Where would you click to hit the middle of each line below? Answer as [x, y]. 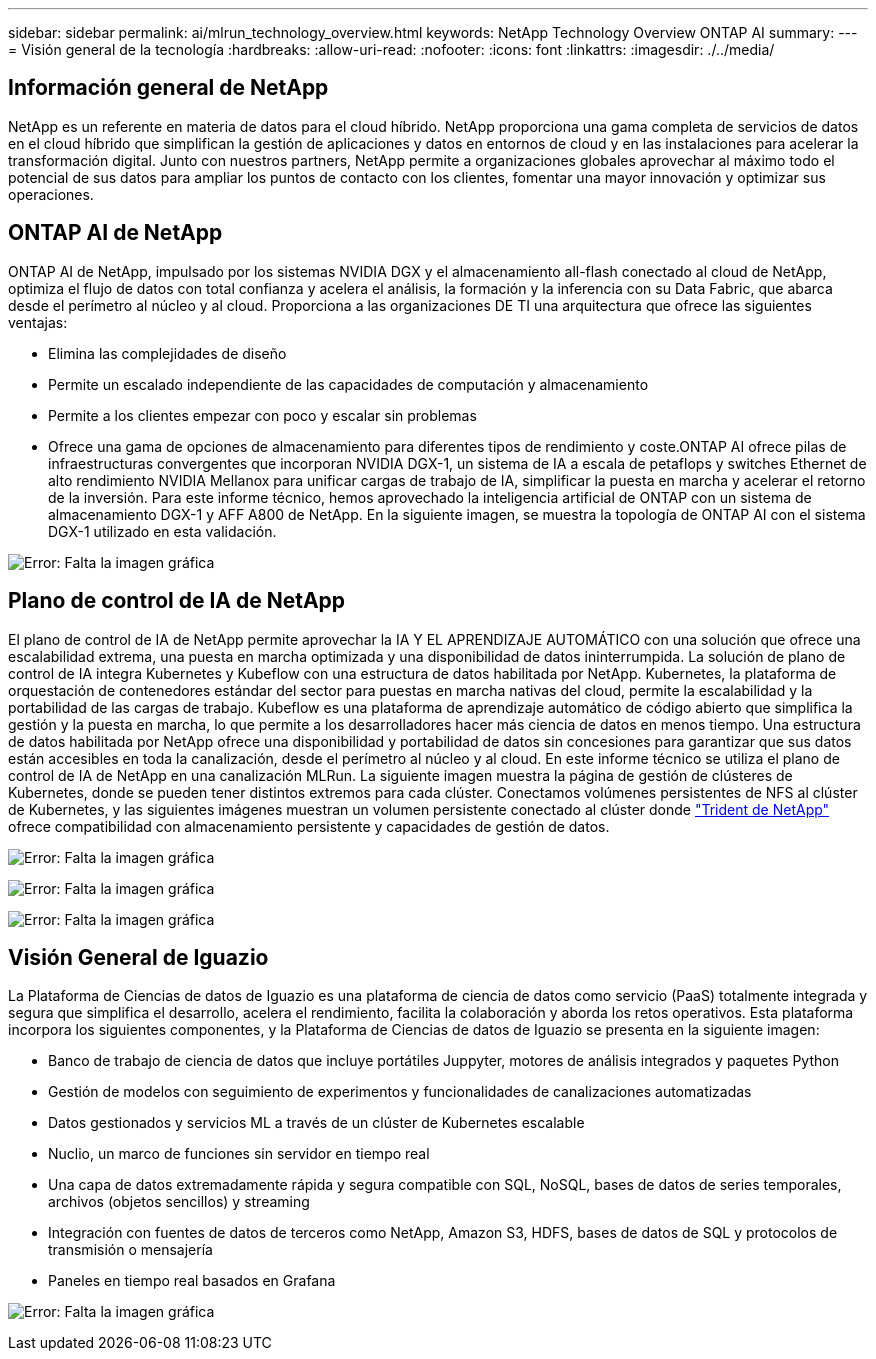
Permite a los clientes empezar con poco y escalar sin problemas [262, 415]
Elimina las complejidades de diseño [167, 353]
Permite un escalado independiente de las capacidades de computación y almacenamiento [348, 384]
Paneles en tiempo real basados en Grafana [192, 1281]
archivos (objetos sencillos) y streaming [179, 1202]
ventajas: [38, 322]
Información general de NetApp [168, 88]
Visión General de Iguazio [138, 957]
